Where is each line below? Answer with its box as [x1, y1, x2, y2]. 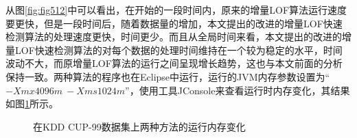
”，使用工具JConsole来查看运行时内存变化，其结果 [125, 83, 350, 97]
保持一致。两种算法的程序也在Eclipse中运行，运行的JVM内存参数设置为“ [5, 69, 330, 83]
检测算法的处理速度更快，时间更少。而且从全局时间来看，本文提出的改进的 [5, 29, 342, 44]
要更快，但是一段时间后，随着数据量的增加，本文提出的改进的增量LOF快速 [5, 16, 343, 30]
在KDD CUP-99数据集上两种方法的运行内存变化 [33, 119, 246, 133]
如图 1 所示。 [5, 96, 58, 111]
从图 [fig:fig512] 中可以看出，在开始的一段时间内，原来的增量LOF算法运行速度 [5, 3, 347, 16]
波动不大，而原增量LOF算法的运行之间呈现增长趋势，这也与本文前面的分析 [5, 56, 343, 70]
